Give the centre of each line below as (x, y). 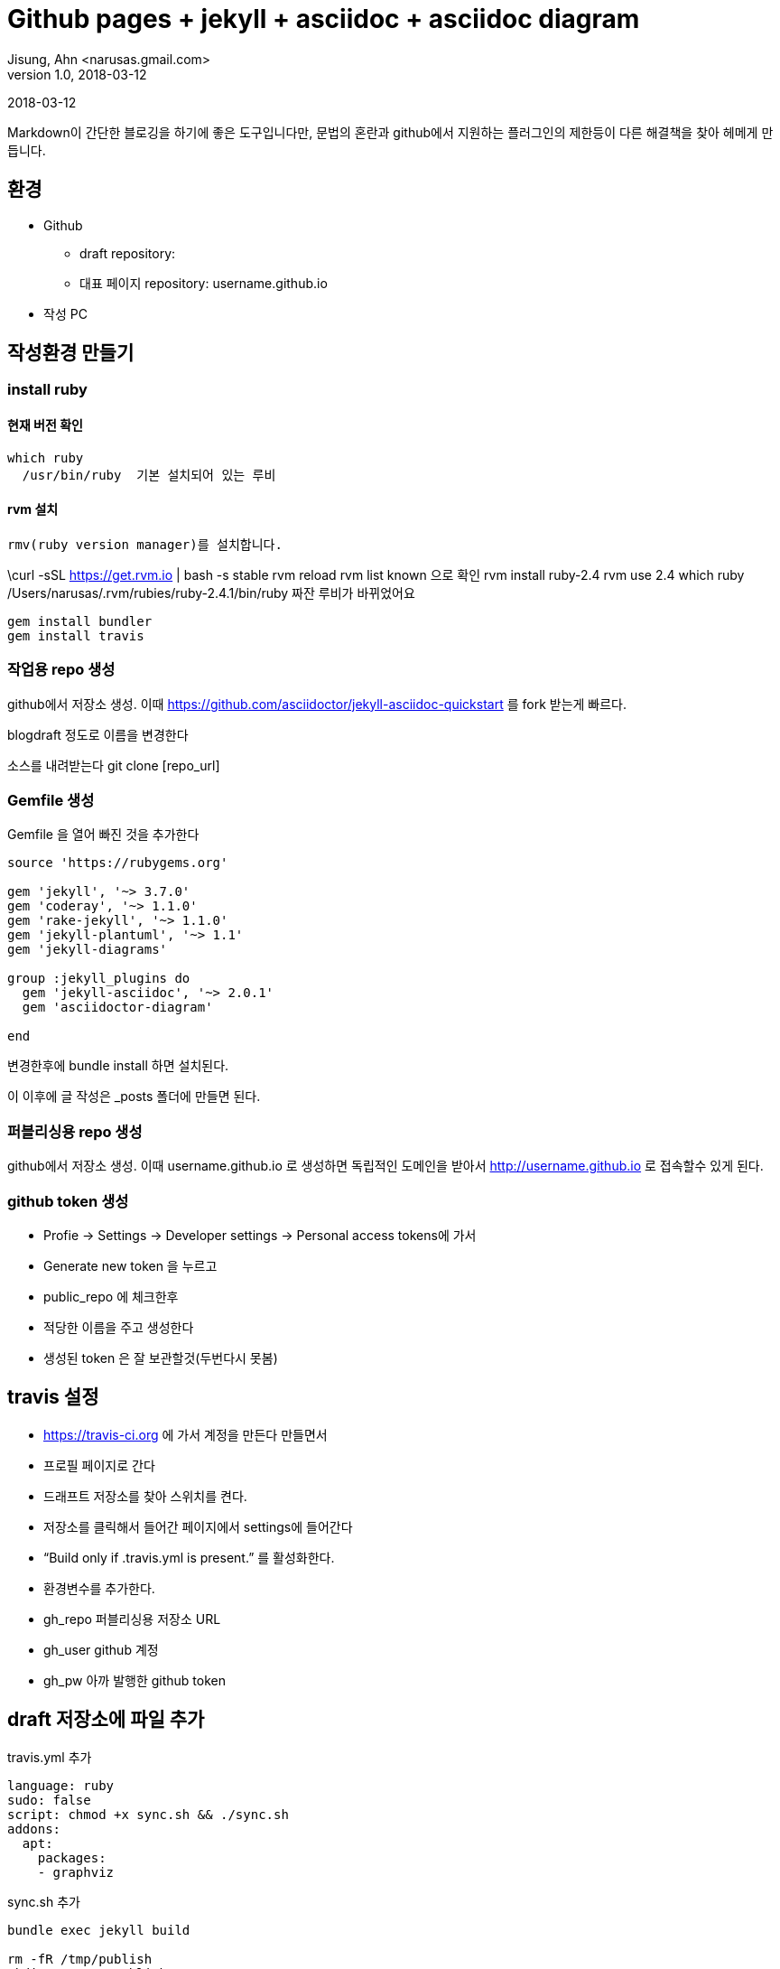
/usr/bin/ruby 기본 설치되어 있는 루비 (149, 475)
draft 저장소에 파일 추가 (106, 1720)
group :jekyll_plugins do (99, 979)
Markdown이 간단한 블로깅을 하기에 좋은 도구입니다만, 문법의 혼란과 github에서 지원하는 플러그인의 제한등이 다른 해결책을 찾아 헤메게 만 (390, 132)
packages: (72, 1857)
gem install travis (76, 635)
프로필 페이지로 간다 (99, 1465)
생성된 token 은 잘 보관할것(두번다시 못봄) (161, 1358)
